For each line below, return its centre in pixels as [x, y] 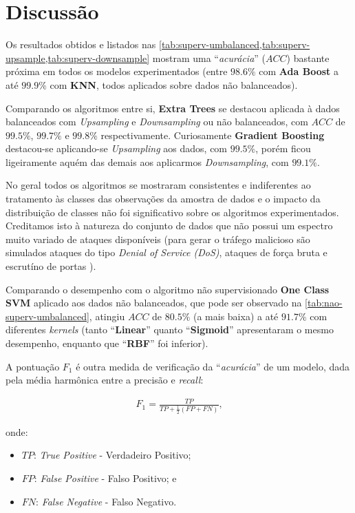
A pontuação [33, 366]
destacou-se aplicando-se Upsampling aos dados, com [117, 148]
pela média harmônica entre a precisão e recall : [105, 380]
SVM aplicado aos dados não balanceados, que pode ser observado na [154, 303]
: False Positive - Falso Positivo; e [105, 478]
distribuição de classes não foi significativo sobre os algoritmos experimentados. [172, 212]
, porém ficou [283, 148]
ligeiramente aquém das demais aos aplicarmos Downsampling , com [147, 161]
